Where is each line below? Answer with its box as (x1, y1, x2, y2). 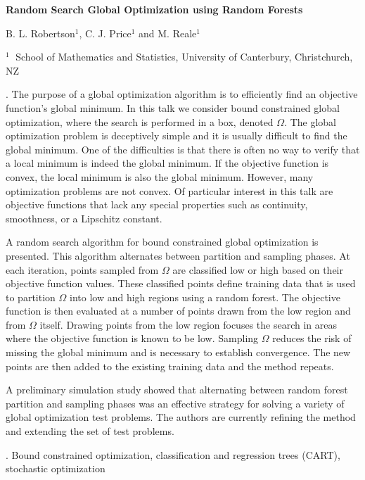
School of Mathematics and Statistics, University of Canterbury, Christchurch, (15, 49, 353, 64)
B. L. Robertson (6, 25, 75, 40)
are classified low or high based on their (172, 262, 343, 277)
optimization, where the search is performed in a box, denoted (6, 114, 274, 129)
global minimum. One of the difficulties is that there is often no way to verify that (6, 141, 360, 156)
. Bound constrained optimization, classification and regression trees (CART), (6, 447, 340, 462)
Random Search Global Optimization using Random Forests (6, 2, 303, 16)
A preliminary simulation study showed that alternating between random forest (6, 382, 348, 397)
